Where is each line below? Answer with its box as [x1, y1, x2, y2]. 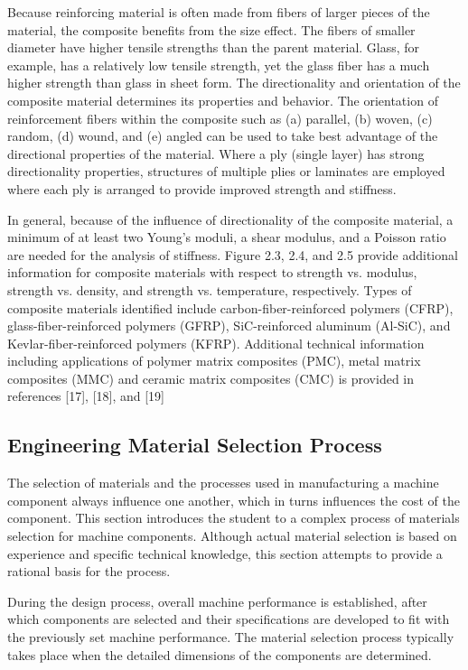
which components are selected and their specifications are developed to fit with [7, 610, 450, 628]
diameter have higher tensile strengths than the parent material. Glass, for [7, 38, 420, 57]
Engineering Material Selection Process [7, 431, 382, 459]
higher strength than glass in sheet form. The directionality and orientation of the [7, 73, 461, 92]
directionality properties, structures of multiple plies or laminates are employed [7, 162, 445, 181]
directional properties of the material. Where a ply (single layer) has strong [7, 144, 425, 163]
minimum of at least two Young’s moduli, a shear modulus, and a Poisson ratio [7, 228, 446, 247]
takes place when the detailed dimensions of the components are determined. [7, 645, 432, 664]
